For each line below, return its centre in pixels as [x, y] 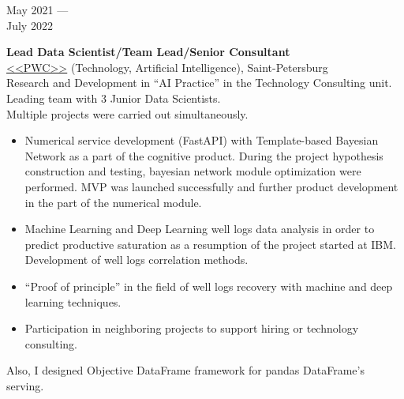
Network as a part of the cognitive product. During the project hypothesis [204, 155]
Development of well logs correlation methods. [137, 260]
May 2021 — [37, 9]
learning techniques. [73, 301]
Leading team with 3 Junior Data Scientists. [114, 98]
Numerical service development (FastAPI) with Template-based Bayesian [202, 140]
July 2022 [30, 25]
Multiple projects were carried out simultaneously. [127, 113]
